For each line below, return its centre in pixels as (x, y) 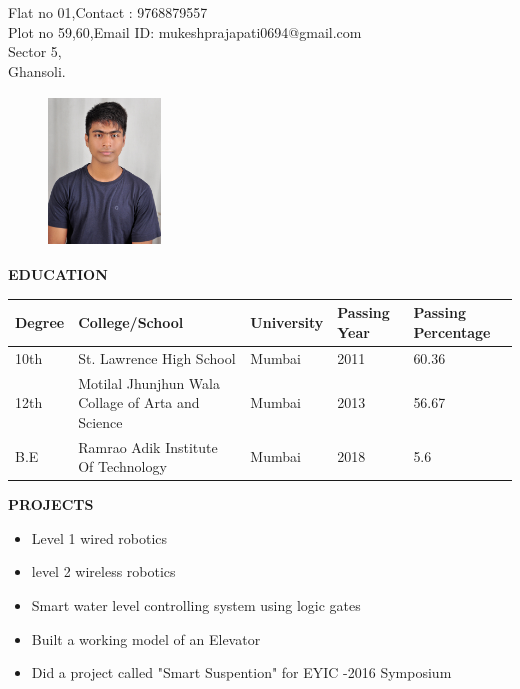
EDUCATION (58, 274)
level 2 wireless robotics (103, 571)
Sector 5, (35, 51)
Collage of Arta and (139, 402)
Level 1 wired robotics (99, 537)
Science (100, 421)
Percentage (452, 331)
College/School (131, 322)
